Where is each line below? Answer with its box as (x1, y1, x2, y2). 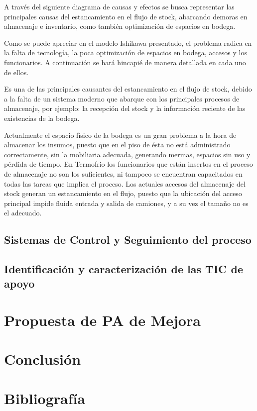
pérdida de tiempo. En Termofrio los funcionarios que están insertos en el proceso (4, 159, 253, 169)
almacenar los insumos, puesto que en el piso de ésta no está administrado (4, 139, 231, 150)
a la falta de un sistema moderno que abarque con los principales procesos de (4, 93, 240, 103)
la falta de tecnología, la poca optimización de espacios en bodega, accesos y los (4, 47, 247, 58)
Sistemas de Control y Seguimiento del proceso (4, 232, 252, 247)
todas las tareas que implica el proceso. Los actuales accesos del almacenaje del (4, 178, 246, 189)
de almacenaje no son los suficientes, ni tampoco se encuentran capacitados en (4, 168, 243, 179)
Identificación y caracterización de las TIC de (4, 261, 244, 277)
